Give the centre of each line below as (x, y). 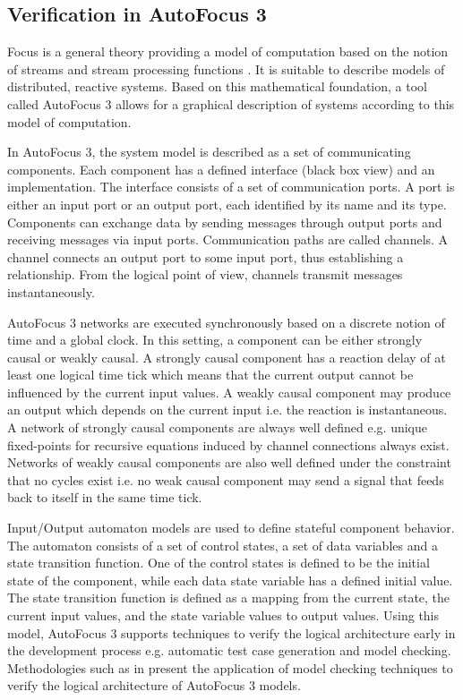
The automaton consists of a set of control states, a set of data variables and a (223, 545)
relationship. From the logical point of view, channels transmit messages (205, 274)
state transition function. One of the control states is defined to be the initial (219, 563)
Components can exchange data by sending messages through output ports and (225, 222)
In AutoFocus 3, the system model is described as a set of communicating (209, 152)
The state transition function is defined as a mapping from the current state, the (229, 598)
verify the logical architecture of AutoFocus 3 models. (154, 685)
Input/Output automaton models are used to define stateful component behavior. (231, 528)
